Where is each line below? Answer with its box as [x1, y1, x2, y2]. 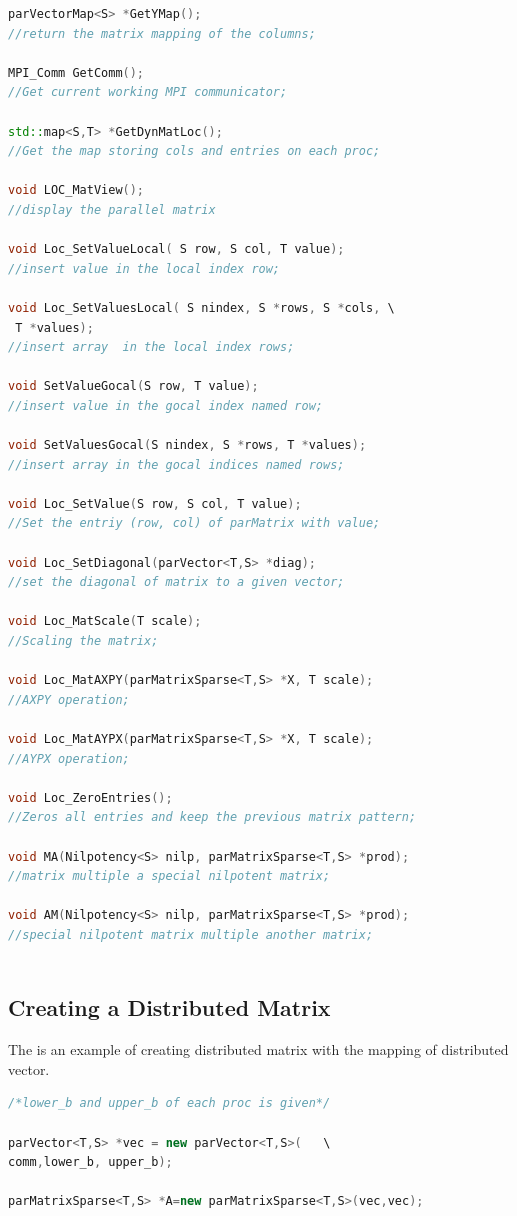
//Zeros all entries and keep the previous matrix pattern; [8, 810, 417, 825]
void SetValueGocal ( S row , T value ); [8, 379, 259, 394]
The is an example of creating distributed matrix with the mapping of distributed [8, 1039, 509, 1060]
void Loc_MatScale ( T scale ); [8, 614, 202, 629]
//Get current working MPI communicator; [8, 85, 288, 100]
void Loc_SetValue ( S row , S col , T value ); [8, 496, 302, 511]
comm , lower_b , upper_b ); [8, 1155, 173, 1170]
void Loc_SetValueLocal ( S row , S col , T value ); [8, 242, 345, 257]
